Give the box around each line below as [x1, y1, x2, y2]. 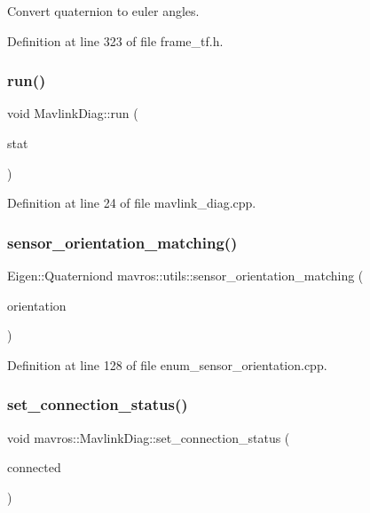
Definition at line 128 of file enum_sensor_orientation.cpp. [7, 355, 327, 374]
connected [7, 458, 61, 477]
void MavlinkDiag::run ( [7, 104, 138, 122]
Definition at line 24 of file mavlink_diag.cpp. [7, 193, 256, 212]
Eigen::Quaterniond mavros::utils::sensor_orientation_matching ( [7, 266, 364, 284]
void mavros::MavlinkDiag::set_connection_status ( [7, 428, 290, 446]
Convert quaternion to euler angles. [7, 2, 200, 20]
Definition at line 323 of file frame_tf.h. [7, 31, 224, 50]
